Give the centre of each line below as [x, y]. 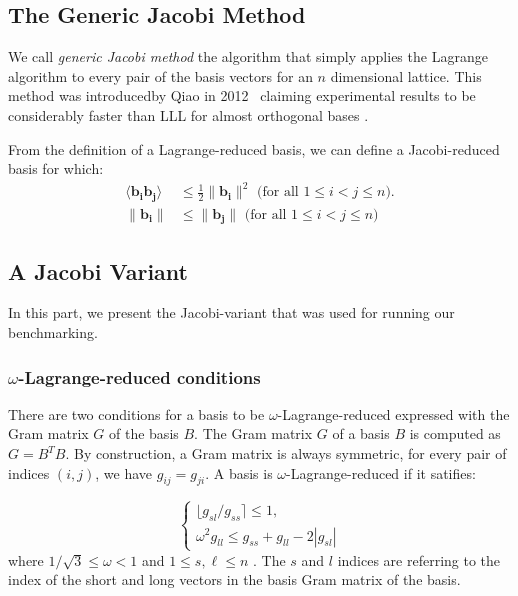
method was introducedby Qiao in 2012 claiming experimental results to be [242, 95]
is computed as [455, 433]
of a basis [361, 433]
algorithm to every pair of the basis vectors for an [160, 75]
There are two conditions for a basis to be [136, 413]
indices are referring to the [419, 559]
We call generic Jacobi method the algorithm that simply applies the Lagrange [248, 56]
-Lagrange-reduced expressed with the [393, 413]
